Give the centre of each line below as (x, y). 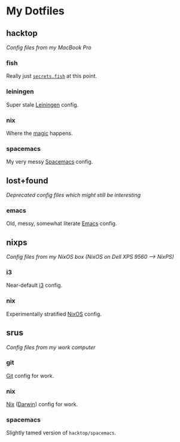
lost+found (28, 181)
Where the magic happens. (39, 133)
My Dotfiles (35, 11)
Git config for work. (30, 376)
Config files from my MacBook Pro (49, 47)
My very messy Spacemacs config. (50, 162)
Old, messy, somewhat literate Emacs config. (62, 223)
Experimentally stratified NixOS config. (54, 314)
